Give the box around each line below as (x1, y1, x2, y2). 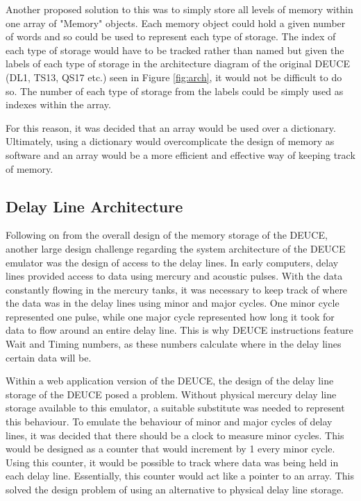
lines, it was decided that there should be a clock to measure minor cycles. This (6, 427, 344, 442)
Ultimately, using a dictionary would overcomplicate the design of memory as (6, 134, 335, 148)
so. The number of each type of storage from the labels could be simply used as (6, 83, 344, 98)
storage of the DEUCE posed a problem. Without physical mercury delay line (6, 387, 337, 401)
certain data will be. (6, 350, 92, 364)
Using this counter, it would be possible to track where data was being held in (6, 455, 339, 469)
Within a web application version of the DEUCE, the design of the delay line (6, 373, 334, 388)
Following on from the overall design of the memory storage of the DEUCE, (6, 228, 328, 242)
